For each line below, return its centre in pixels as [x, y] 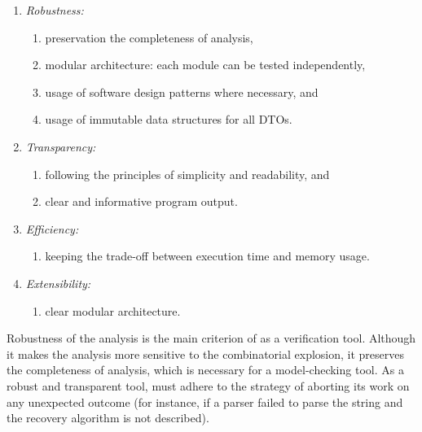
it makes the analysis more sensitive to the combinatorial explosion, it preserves [205, 353]
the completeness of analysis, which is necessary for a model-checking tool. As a [205, 370]
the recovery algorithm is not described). [108, 418]
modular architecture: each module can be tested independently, [205, 65]
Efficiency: [52, 228]
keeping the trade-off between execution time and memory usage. [207, 256]
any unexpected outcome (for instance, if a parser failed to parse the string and [205, 401]
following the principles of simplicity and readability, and [187, 174]
